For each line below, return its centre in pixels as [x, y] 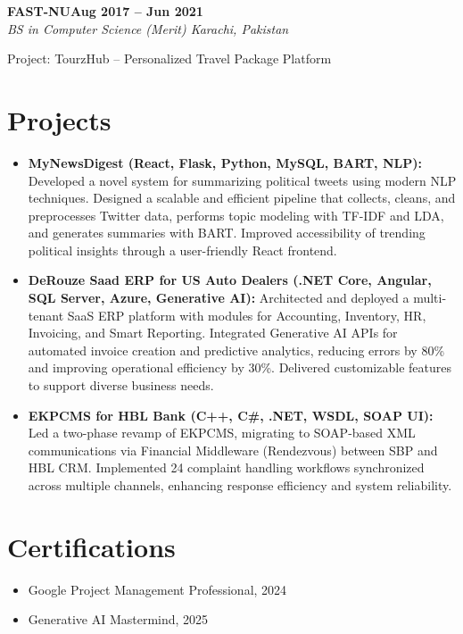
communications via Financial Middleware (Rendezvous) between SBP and [233, 450]
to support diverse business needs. [121, 385]
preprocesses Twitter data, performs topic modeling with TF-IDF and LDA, [236, 215]
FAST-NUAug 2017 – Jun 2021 [105, 11]
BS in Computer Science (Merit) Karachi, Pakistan [148, 28]
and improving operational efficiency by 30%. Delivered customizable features [240, 367]
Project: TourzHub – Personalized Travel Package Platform [169, 58]
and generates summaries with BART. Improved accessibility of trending [227, 233]
